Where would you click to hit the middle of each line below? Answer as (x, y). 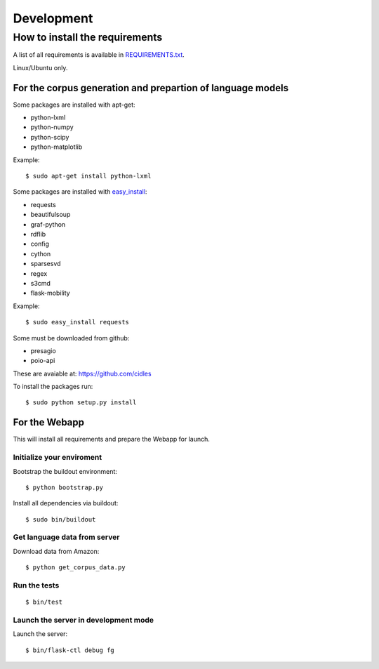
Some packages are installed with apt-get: (74, 105)
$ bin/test (44, 602)
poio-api (43, 361)
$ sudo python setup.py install (81, 403)
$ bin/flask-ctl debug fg (70, 650)
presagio (43, 350)
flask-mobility (50, 293)
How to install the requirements (88, 37)
